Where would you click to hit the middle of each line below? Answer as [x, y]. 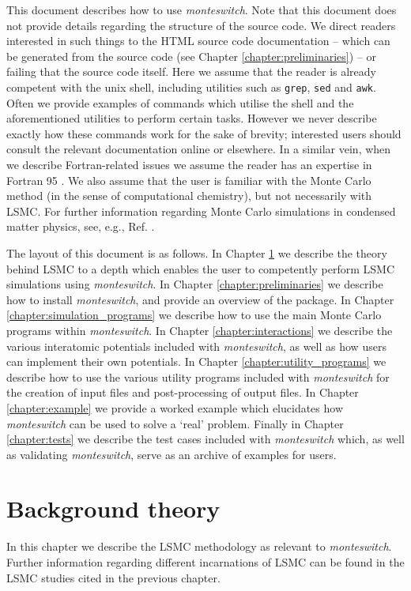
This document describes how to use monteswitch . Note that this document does [202, 9]
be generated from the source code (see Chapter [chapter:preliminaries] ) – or [191, 56]
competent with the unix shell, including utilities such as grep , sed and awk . [191, 87]
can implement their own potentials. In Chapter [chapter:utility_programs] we [196, 361]
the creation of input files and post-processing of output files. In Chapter [183, 392]
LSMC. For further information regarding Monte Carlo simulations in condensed [201, 211]
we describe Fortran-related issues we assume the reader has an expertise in [189, 164]
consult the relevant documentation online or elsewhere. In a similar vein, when [199, 149]
